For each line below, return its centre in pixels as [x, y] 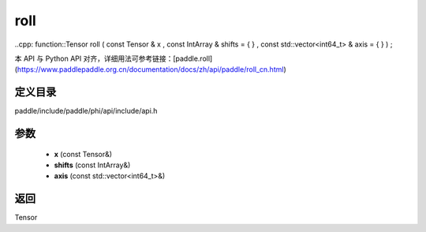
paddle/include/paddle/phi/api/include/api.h [86, 111]
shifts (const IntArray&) [92, 165]
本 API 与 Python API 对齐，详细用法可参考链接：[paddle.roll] [114, 58]
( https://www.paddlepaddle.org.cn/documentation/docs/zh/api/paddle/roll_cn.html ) [151, 69]
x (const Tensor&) [83, 154]
